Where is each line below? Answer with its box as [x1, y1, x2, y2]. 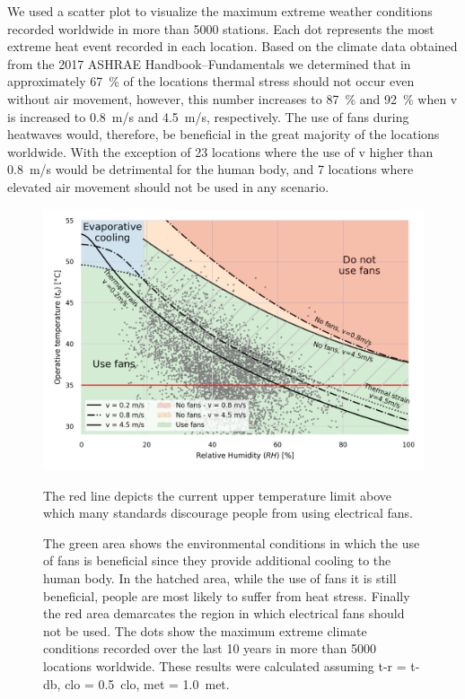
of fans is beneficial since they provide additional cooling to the [43, 551, 391, 570]
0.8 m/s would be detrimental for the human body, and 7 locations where [7, 160, 414, 179]
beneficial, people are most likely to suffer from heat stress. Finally [43, 586, 410, 605]
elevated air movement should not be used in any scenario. [7, 177, 329, 196]
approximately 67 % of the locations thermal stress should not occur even [7, 72, 415, 91]
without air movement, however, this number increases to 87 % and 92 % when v [7, 89, 458, 108]
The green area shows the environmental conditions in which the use [43, 533, 420, 552]
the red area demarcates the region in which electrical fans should [43, 604, 405, 623]
